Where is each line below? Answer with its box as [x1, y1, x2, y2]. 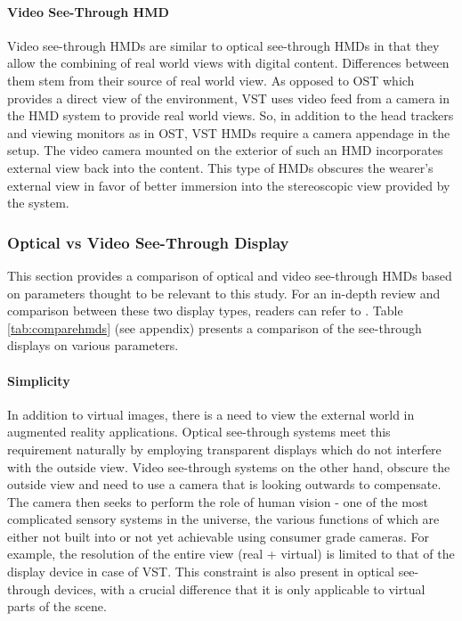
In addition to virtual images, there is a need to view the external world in [7, 404, 415, 423]
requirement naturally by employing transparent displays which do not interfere [7, 439, 442, 458]
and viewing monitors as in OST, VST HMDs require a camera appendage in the [7, 123, 450, 142]
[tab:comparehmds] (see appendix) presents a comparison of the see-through [7, 318, 422, 337]
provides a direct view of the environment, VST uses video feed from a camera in [7, 88, 450, 107]
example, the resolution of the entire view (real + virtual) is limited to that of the [7, 544, 455, 563]
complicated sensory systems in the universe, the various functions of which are [7, 510, 440, 528]
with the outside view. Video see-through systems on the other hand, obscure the [7, 457, 450, 476]
